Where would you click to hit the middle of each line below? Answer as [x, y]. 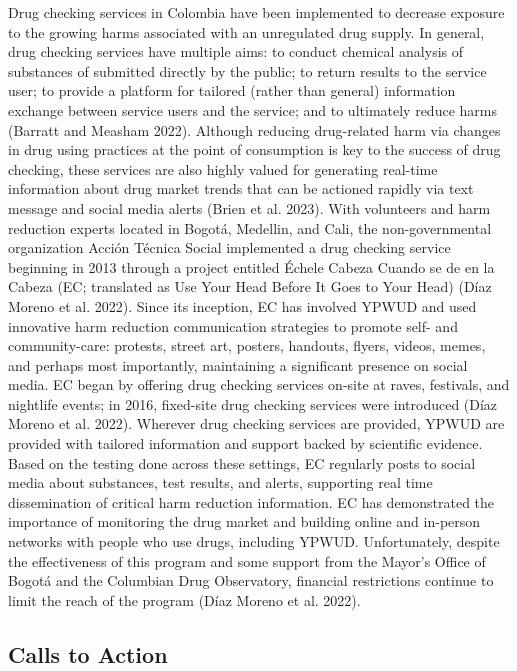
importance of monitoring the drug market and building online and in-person [244, 521]
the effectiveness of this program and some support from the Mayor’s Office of [247, 560]
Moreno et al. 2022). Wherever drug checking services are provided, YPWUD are [256, 423]
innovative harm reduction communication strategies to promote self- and [233, 325]
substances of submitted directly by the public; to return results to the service [247, 70]
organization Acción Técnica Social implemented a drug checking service [229, 247]
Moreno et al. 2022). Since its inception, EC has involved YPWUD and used [242, 305]
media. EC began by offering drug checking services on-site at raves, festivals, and [259, 384]
